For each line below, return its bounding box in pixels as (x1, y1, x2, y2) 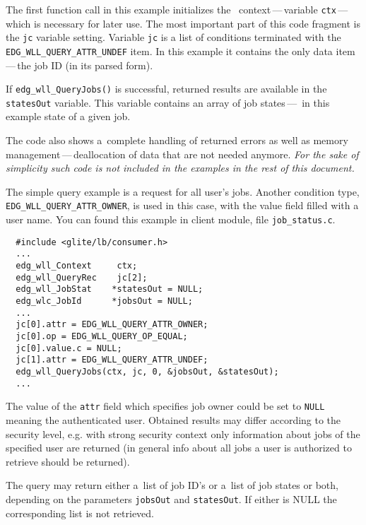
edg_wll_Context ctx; (16, 261, 138, 271)
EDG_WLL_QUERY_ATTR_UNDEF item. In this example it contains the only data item (6, 43, 355, 58)
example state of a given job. (6, 109, 131, 124)
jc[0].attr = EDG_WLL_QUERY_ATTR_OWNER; (16, 319, 208, 330)
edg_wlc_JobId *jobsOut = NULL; (16, 296, 193, 307)
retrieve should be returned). (6, 454, 130, 468)
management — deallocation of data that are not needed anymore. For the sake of (6, 146, 359, 161)
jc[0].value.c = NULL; (16, 343, 122, 353)
